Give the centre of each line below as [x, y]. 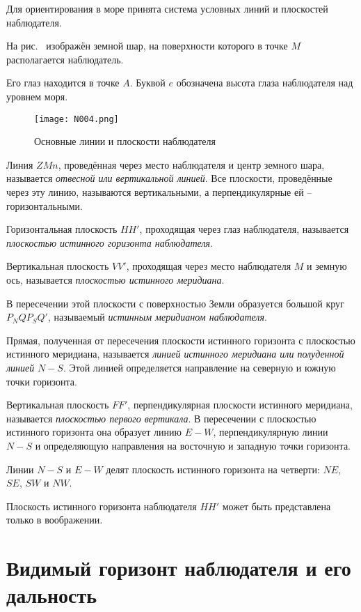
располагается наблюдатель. [65, 59]
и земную [327, 266]
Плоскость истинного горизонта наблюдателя [102, 506]
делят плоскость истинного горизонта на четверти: [213, 469]
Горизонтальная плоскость [62, 229]
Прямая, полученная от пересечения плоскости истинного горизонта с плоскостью [181, 340]
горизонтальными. [45, 205]
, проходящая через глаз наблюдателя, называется [244, 229]
